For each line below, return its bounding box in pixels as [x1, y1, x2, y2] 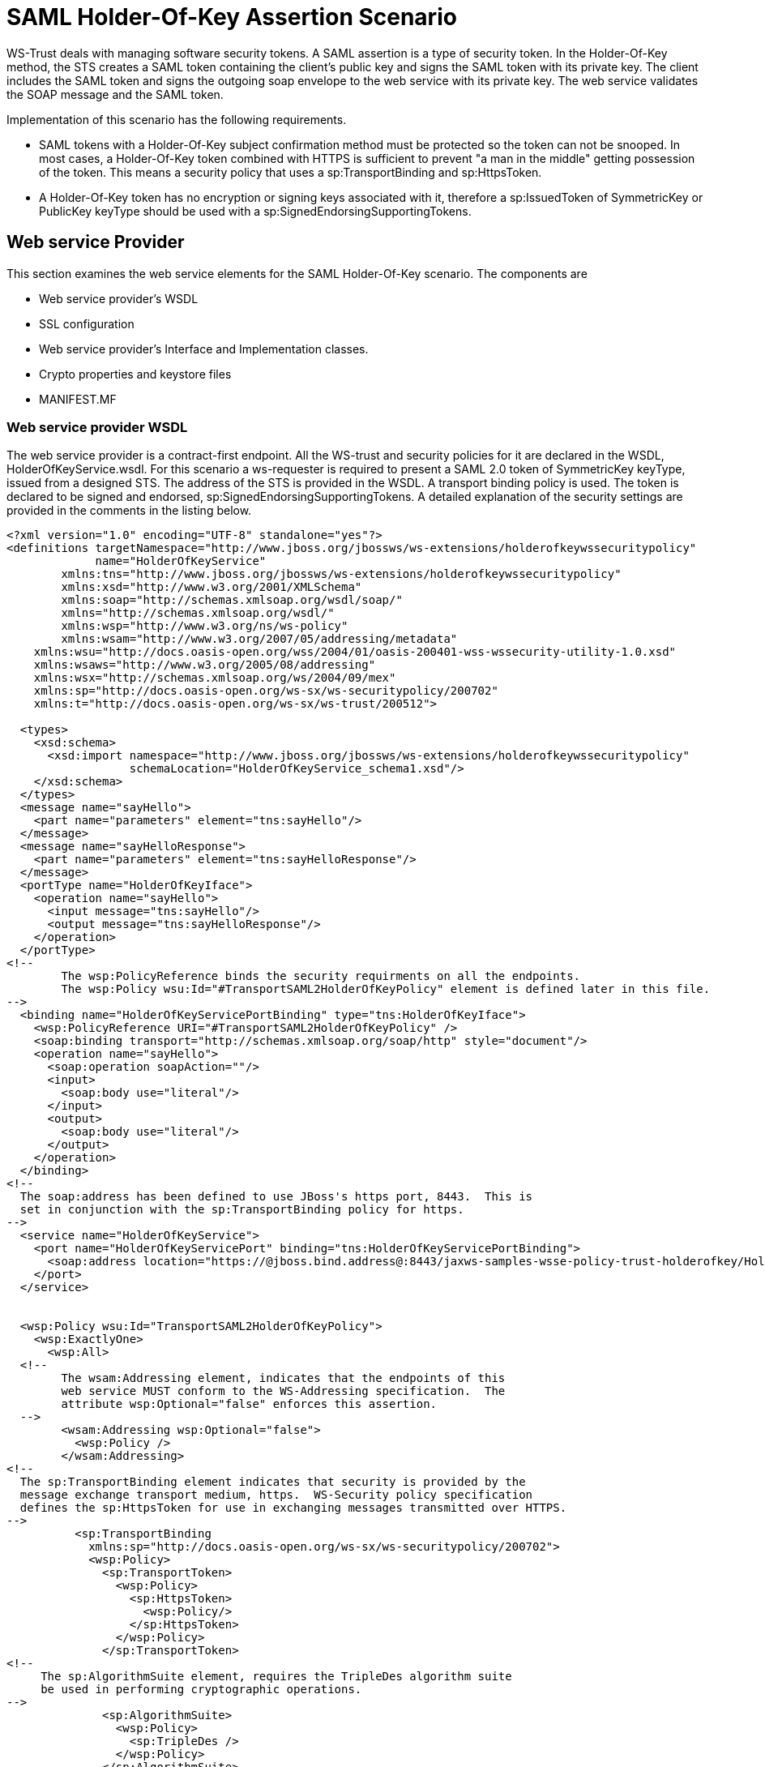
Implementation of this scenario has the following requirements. [6, 112, 347, 126]
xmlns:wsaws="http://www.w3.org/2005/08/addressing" [33, 658, 376, 672]
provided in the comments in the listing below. [6, 503, 252, 518]
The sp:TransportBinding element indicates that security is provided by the [19, 1475, 526, 1489]
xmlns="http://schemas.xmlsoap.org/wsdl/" [61, 606, 335, 620]
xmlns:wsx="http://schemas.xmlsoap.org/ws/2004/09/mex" [33, 671, 396, 685]
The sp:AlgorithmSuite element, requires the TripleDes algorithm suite [41, 1670, 512, 1684]
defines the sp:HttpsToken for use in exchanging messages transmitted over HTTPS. [19, 1501, 567, 1515]
